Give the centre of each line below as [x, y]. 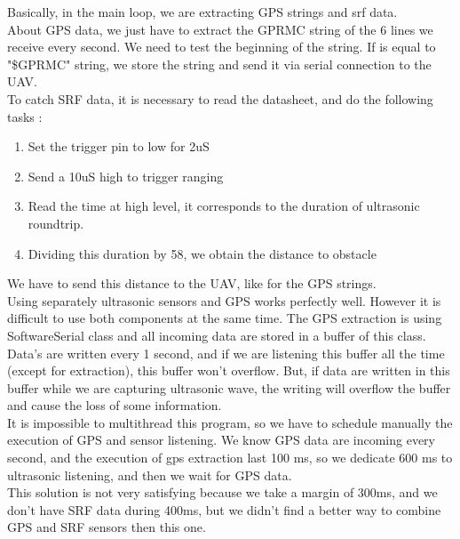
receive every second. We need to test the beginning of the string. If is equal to [222, 47]
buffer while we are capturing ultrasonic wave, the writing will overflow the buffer [229, 387]
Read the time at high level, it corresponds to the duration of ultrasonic [224, 206]
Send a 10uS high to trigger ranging [126, 176]
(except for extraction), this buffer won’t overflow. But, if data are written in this [229, 370]
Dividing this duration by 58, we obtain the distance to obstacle [202, 253]
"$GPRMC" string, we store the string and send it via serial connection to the [219, 64]
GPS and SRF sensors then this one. [107, 527]
